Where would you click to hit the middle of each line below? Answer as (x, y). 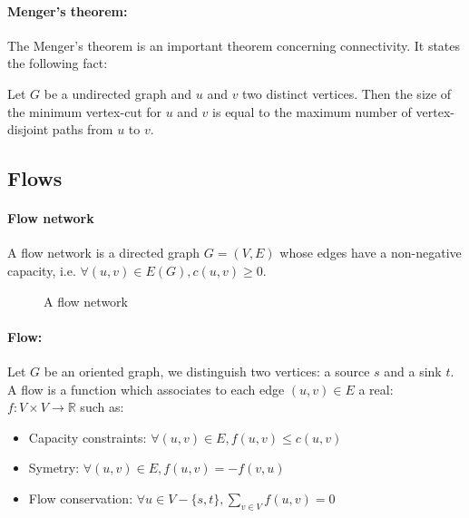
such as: (102, 407)
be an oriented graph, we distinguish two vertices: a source (207, 371)
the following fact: (58, 63)
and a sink (413, 371)
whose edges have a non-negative (371, 253)
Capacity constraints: (88, 437)
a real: (376, 389)
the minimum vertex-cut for (85, 111)
